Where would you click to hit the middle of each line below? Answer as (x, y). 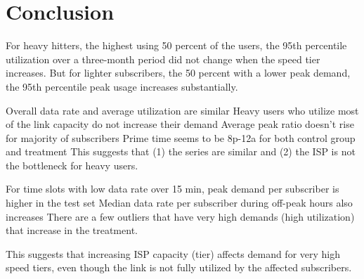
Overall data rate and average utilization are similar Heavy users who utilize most (182, 110)
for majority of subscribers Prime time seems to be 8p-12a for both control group (181, 137)
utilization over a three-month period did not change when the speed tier (163, 59)
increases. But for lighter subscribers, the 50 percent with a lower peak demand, (178, 73)
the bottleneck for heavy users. (72, 165)
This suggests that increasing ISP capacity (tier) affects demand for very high (173, 253)
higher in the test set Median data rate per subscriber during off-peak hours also (179, 203)
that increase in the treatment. (72, 230)
